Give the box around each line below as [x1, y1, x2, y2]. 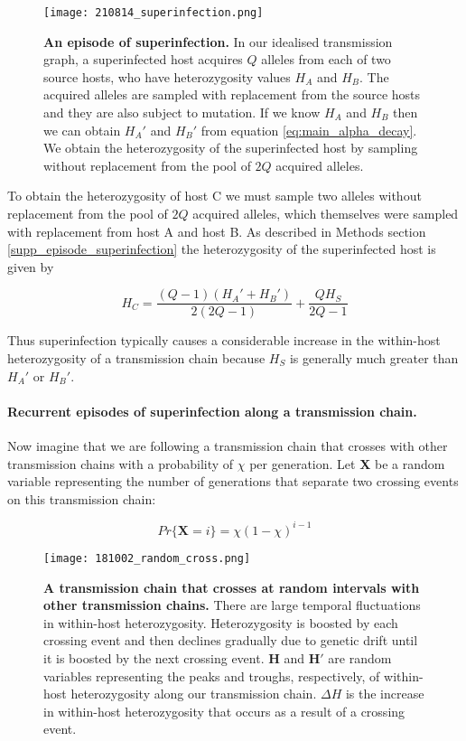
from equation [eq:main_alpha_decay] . [200, 120, 417, 139]
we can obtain [43, 120, 121, 139]
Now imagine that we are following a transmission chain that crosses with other [7, 436, 448, 455]
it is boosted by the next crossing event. [43, 648, 265, 667]
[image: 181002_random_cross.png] [43, 551, 251, 565]
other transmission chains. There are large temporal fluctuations [43, 596, 421, 614]
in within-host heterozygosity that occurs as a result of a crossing [43, 701, 405, 720]
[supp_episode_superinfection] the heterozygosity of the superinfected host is [7, 239, 436, 258]
